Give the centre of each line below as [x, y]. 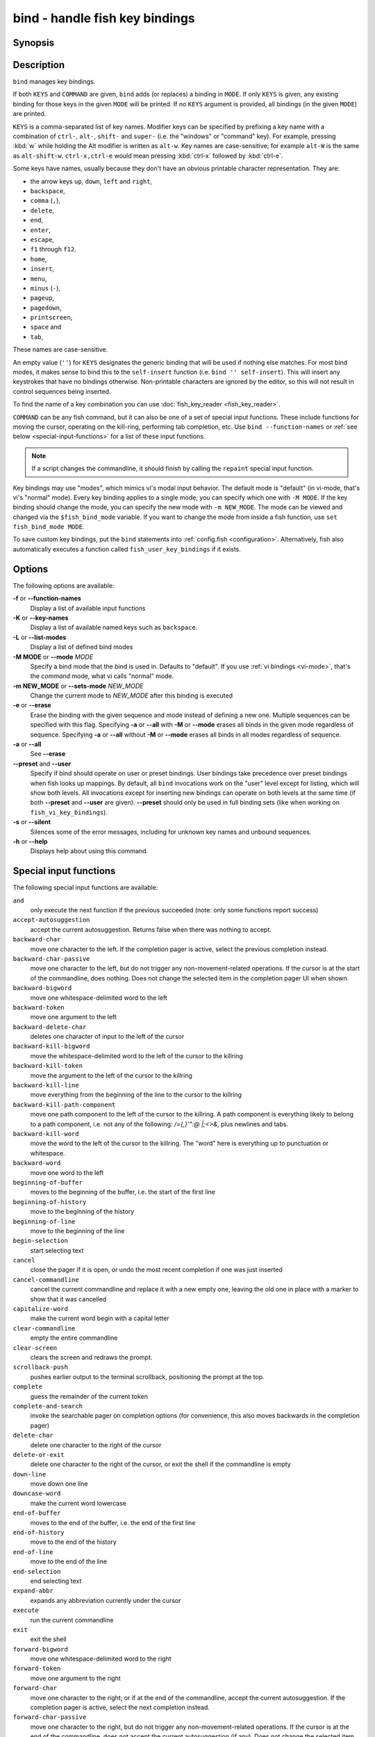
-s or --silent [32, 822]
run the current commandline [72, 1620]
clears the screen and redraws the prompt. [91, 1357]
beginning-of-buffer [48, 1182]
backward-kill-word [46, 1134]
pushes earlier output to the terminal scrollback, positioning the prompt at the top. [147, 1376]
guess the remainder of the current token [89, 1396]
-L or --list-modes [40, 637]
